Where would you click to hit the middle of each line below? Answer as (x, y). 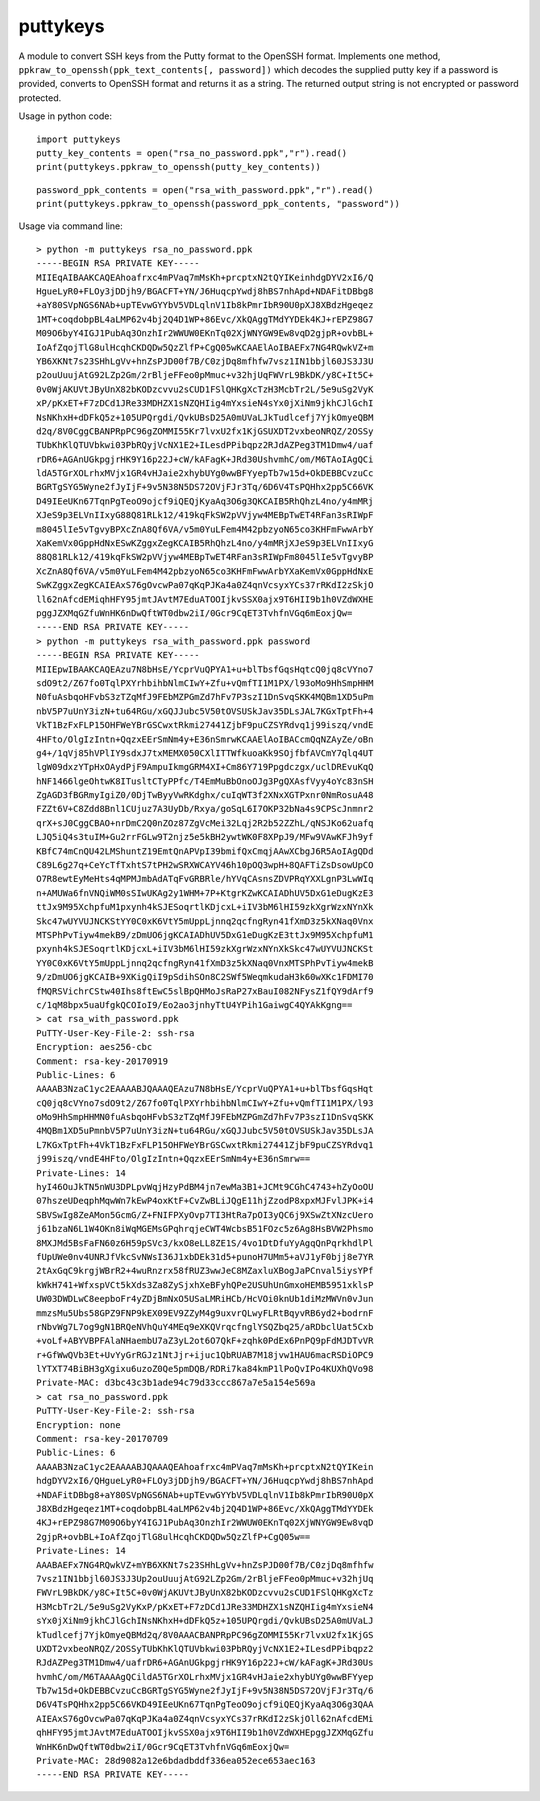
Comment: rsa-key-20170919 (102, 1061)
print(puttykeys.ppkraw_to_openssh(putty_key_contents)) (179, 167)
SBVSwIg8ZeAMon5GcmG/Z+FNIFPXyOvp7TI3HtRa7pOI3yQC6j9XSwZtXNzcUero (205, 1214)
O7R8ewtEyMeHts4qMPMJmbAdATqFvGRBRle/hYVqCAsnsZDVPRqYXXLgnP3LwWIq (205, 879)
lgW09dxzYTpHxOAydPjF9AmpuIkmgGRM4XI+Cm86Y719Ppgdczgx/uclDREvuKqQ (205, 767)
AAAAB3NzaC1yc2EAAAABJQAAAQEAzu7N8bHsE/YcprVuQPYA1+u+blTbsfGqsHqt (205, 1089)
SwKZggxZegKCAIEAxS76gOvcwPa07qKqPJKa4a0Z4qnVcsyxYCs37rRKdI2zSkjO (205, 585)
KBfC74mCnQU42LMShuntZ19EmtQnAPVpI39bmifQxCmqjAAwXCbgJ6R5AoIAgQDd (205, 851)
